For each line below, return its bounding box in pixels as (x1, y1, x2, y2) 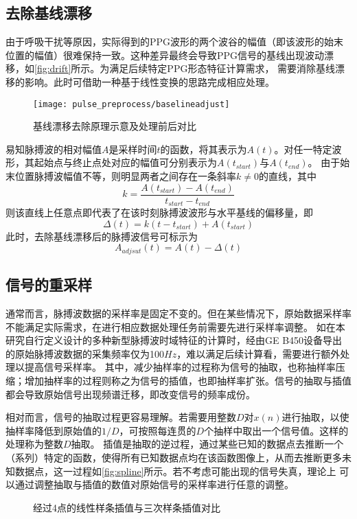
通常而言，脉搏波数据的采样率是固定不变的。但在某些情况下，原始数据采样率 (5, 305, 352, 320)
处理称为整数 (5, 437, 63, 451)
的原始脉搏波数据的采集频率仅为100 (5, 346, 164, 360)
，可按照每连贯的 (119, 423, 196, 437)
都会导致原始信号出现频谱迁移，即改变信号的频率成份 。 (5, 387, 255, 401)
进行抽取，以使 (281, 410, 349, 424)
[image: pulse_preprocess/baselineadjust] (33, 99, 230, 109)
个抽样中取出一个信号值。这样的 (204, 423, 349, 437)
